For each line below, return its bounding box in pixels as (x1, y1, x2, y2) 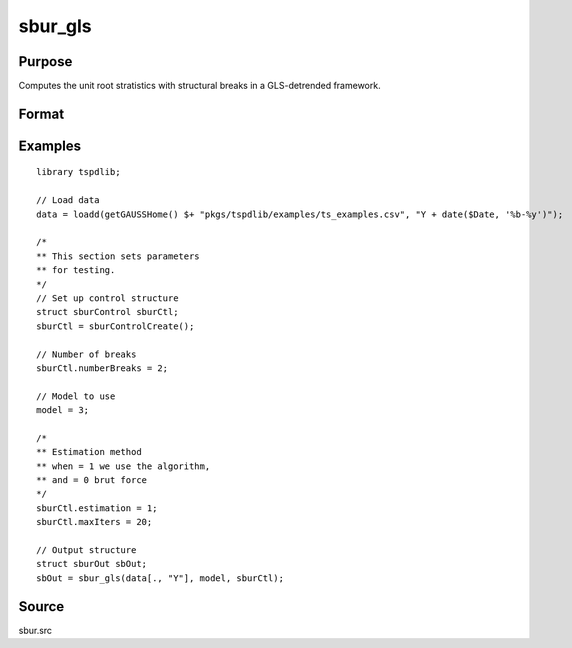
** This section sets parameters (36, 250, 200, 262)
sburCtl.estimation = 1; (36, 502, 158, 514)
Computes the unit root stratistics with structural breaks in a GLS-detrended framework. (18, 80, 381, 92)
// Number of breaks (36, 348, 137, 360)
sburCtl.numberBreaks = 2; (36, 362, 169, 374)
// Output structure (36, 545, 137, 556)
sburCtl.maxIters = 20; (36, 516, 153, 528)
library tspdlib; (36, 166, 121, 178)
